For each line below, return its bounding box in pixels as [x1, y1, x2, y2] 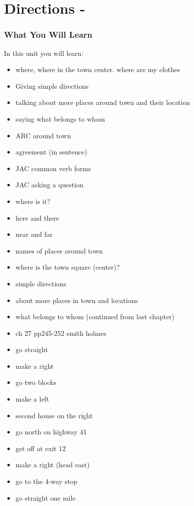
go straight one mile [15, 492, 76, 503]
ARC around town [15, 130, 71, 140]
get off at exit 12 [15, 443, 66, 453]
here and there [15, 212, 59, 223]
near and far [15, 229, 53, 239]
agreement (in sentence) [15, 147, 87, 157]
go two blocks [15, 377, 56, 387]
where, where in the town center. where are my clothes [15, 64, 180, 75]
